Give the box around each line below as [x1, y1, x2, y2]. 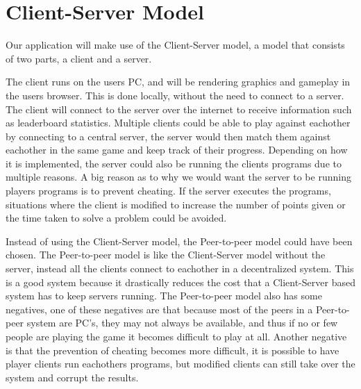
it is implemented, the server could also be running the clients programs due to [6, 156, 342, 170]
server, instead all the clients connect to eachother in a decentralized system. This [6, 261, 354, 276]
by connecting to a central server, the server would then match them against [6, 129, 331, 143]
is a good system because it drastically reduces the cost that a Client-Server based [6, 274, 355, 289]
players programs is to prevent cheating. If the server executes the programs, [6, 183, 331, 198]
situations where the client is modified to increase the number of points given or [6, 197, 346, 211]
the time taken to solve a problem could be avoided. [6, 210, 227, 225]
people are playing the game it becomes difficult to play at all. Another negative [6, 329, 347, 343]
